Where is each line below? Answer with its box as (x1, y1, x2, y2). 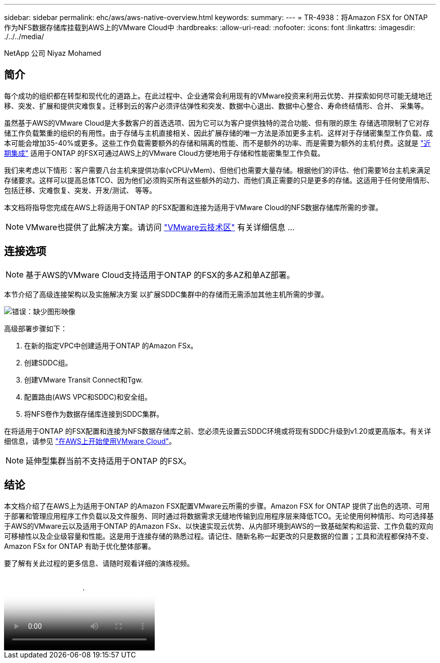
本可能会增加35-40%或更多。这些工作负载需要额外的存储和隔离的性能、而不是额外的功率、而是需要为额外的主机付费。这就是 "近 (4, 138, 431, 147)
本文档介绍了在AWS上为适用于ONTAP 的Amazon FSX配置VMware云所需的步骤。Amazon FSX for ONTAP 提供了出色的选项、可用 (4, 501, 430, 510)
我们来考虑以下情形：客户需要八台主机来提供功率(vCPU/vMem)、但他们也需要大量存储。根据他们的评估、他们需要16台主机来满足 (4, 165, 431, 174)
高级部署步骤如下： (4, 324, 67, 333)
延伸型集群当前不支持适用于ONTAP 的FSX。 (26, 455, 191, 466)
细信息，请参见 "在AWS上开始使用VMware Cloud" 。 (4, 436, 176, 445)
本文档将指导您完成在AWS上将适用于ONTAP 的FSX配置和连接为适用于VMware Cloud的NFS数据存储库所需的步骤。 (4, 203, 383, 212)
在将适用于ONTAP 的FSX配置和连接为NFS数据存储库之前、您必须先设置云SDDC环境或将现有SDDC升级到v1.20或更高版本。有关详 (4, 426, 431, 435)
